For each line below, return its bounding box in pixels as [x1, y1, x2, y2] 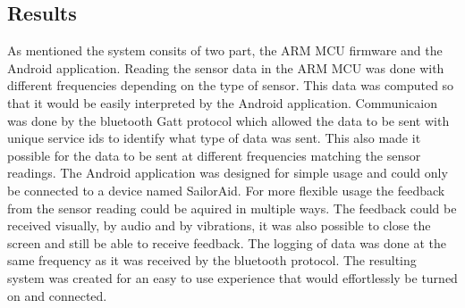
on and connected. [7, 286, 107, 304]
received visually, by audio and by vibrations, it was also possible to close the [7, 216, 431, 235]
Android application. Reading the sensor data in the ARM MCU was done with [7, 58, 444, 77]
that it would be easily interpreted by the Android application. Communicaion [7, 93, 437, 112]
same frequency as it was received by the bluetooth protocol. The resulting [7, 251, 417, 270]
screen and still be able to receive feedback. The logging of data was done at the [7, 233, 447, 252]
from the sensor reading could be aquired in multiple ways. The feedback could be [7, 198, 457, 217]
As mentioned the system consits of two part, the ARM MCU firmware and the [7, 41, 443, 60]
